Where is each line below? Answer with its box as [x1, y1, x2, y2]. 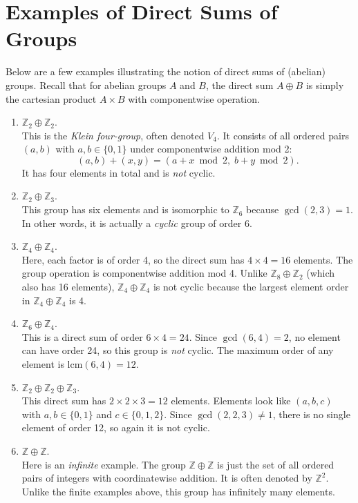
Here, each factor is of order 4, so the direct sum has [21, 252, 245, 266]
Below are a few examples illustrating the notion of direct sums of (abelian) [6, 64, 326, 79]
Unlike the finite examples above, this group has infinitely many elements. [21, 484, 335, 498]
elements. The [294, 252, 353, 266]
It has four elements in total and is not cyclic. [21, 165, 216, 179]
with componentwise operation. [128, 91, 260, 106]
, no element [288, 329, 341, 344]
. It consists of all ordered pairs [216, 128, 349, 142]
